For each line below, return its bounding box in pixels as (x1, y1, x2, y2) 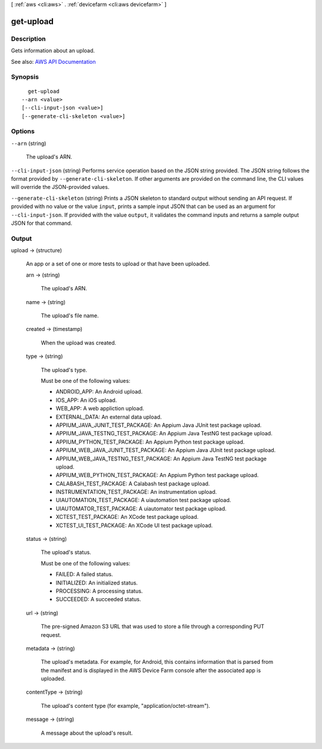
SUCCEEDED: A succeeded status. (55, 596, 141, 603)
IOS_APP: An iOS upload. (55, 397, 117, 404)
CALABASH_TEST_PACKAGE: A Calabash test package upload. (55, 480, 210, 487)
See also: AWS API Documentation (11, 58, 96, 65)
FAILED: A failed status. (55, 571, 113, 578)
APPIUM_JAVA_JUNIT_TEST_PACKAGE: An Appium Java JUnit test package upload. (55, 421, 262, 429)
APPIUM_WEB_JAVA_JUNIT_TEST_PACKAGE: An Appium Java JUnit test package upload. (55, 447, 276, 454)
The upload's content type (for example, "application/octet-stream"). (41, 702, 210, 709)
